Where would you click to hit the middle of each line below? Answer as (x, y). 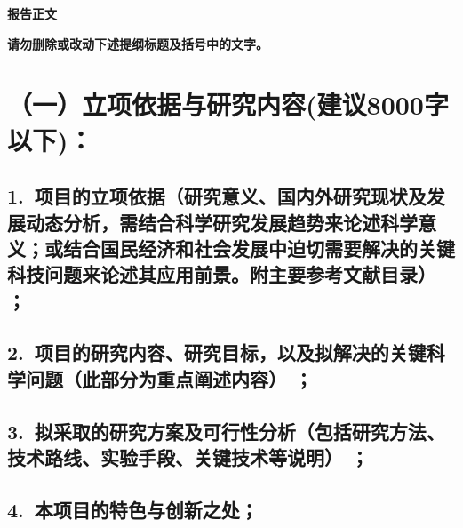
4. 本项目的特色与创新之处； (133, 509)
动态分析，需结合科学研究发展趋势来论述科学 (221, 222)
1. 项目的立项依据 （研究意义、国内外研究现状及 (217, 196)
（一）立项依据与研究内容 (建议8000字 (228, 104)
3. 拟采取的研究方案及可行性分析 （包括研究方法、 (226, 431)
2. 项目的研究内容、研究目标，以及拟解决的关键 (217, 352)
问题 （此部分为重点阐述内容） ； (169, 378)
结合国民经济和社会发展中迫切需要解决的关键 (259, 248)
